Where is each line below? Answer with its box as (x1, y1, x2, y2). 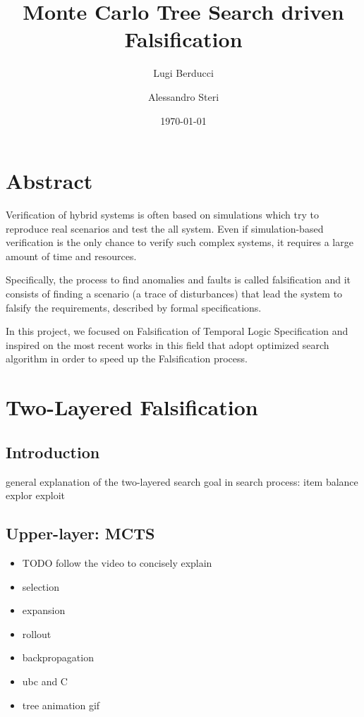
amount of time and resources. (6, 248, 137, 263)
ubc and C (22, 673, 68, 688)
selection (22, 579, 59, 594)
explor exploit (6, 488, 66, 503)
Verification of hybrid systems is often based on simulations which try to (6, 207, 319, 222)
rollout (22, 626, 51, 641)
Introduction (6, 441, 100, 462)
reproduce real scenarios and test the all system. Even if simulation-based (6, 221, 324, 235)
